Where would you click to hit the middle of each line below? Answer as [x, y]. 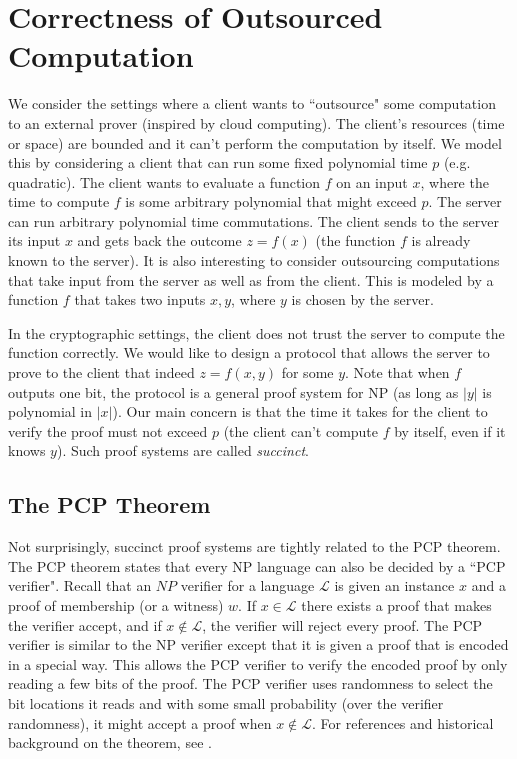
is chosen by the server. [362, 299]
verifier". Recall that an [80, 585]
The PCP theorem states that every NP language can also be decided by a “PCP [257, 565]
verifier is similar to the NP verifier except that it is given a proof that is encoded [258, 644]
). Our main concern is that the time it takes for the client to [300, 411]
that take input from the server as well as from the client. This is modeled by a [251, 279]
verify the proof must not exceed [108, 430]
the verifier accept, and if [85, 624]
